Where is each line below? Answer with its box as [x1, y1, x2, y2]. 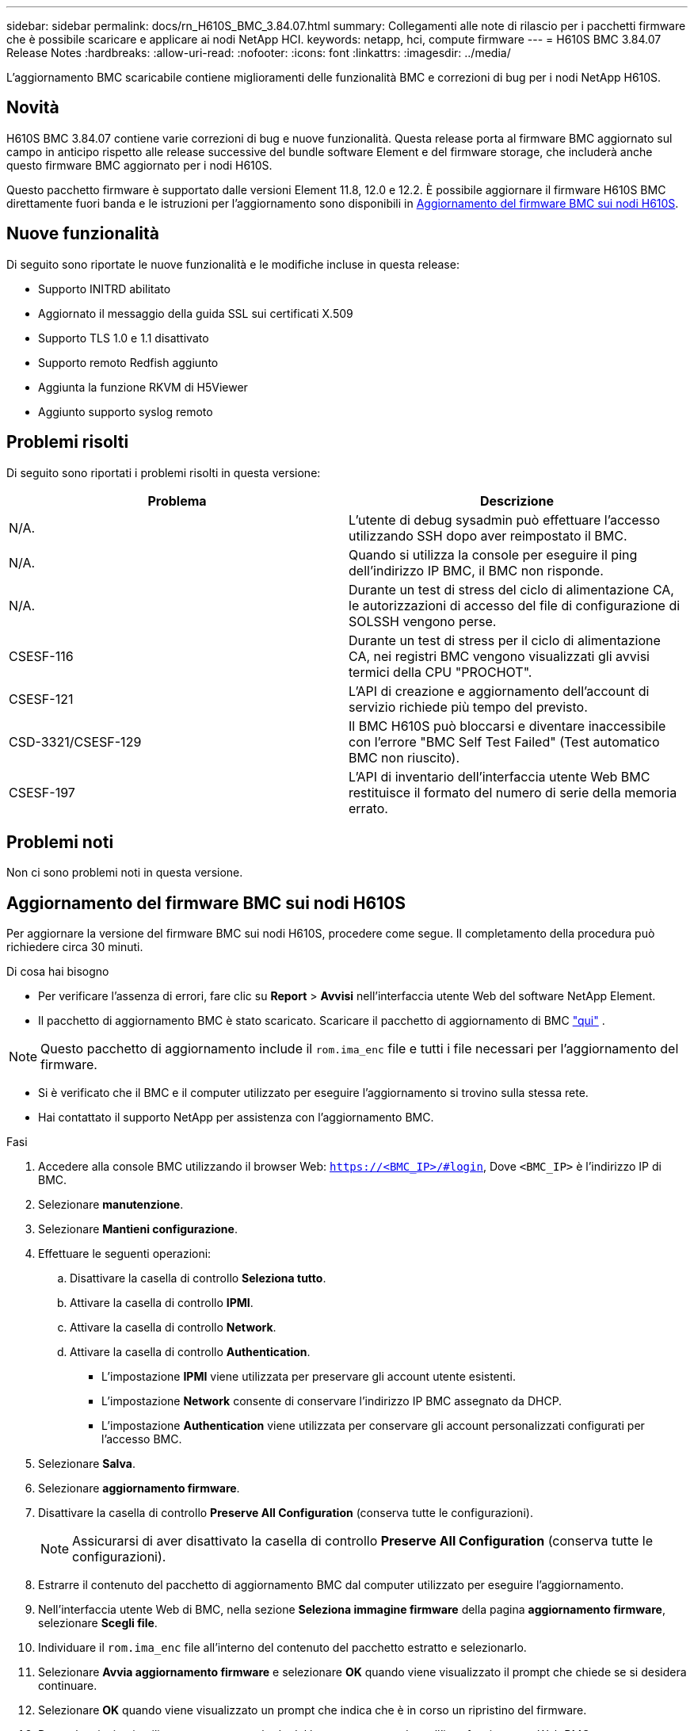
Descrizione [479, 492, 555, 509]
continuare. [38, 1679, 97, 1693]
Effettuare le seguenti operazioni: [38, 1247, 212, 1261]
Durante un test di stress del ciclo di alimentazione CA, [349, 581, 674, 598]
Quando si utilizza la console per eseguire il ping [349, 546, 638, 563]
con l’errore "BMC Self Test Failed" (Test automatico [349, 733, 660, 750]
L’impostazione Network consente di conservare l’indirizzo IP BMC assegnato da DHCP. [101, 1394, 562, 1408]
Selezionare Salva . [38, 1457, 135, 1471]
